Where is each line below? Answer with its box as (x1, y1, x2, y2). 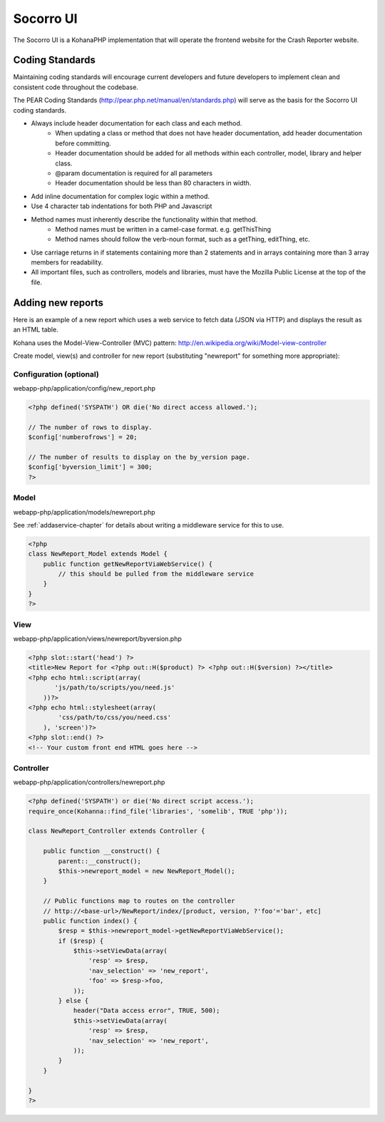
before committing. (55, 139, 111, 148)
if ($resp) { (58, 937, 104, 945)
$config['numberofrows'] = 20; (28, 433, 138, 441)
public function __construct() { (43, 847, 160, 855)
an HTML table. (13, 325, 58, 334)
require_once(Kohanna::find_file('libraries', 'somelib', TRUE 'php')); (28, 807, 288, 815)
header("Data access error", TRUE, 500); (73, 1007, 220, 1015)
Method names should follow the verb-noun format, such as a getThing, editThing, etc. (55, 235, 310, 244)
